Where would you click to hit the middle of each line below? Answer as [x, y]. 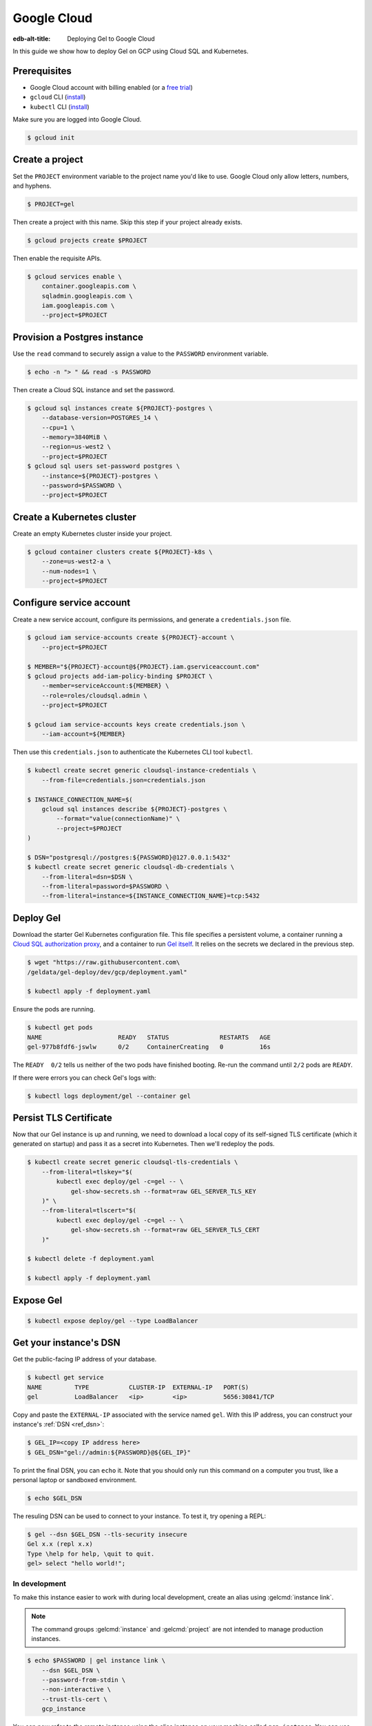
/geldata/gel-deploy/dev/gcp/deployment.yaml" [107, 972]
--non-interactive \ [76, 1689]
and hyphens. [32, 186]
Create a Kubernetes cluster [75, 517]
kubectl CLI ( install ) [60, 106]
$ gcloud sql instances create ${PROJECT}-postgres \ [120, 408]
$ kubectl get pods [60, 1028]
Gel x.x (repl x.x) [60, 1544]
